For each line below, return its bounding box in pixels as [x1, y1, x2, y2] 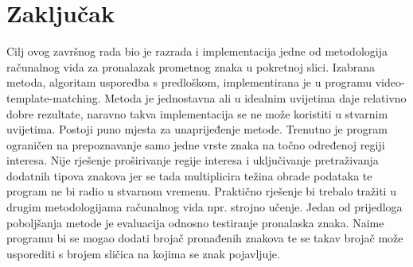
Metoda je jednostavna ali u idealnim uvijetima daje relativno [104, 89, 407, 106]
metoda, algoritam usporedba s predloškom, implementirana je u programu [6, 74, 372, 91]
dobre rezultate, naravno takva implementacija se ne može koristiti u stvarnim [6, 105, 388, 122]
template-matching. [6, 89, 101, 106]
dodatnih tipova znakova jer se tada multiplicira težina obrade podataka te [6, 167, 372, 184]
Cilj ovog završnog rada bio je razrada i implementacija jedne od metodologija [6, 43, 388, 60]
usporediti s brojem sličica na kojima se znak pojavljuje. [6, 245, 280, 261]
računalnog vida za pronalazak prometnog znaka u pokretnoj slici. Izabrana [6, 58, 376, 75]
